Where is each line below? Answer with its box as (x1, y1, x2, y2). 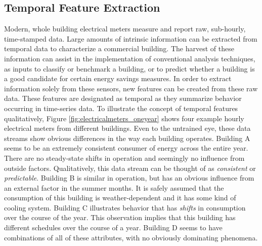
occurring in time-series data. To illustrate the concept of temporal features (4, 102, 238, 113)
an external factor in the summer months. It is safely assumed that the (4, 182, 224, 193)
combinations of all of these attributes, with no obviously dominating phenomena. (4, 232, 258, 242)
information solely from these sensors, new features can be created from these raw (4, 83, 258, 93)
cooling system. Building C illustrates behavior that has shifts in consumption (4, 202, 246, 213)
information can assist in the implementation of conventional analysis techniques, (4, 53, 255, 63)
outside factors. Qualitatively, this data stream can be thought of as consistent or (4, 162, 256, 173)
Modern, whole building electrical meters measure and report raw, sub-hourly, (4, 23, 246, 34)
